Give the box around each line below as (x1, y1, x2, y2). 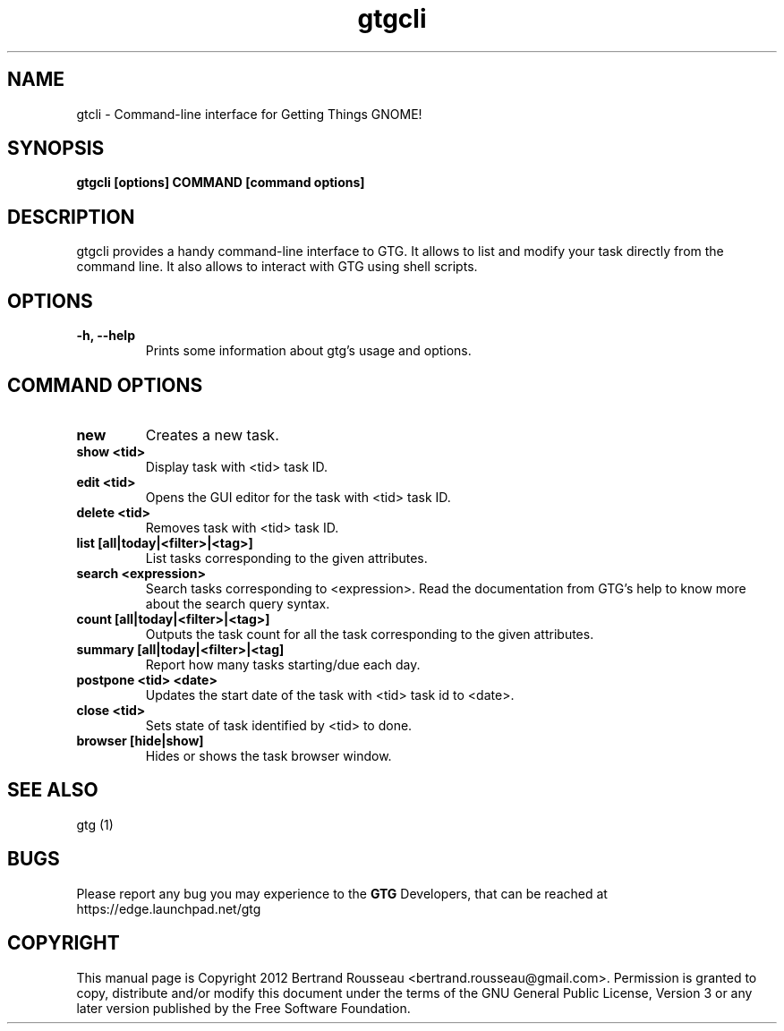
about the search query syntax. (145, 595, 330, 611)
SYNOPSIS (7, 137, 105, 160)
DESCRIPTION (7, 205, 135, 228)
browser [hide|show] (76, 732, 204, 748)
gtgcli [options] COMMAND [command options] (76, 175, 365, 191)
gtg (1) (76, 816, 114, 832)
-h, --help (76, 328, 135, 344)
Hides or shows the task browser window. (145, 747, 392, 763)
